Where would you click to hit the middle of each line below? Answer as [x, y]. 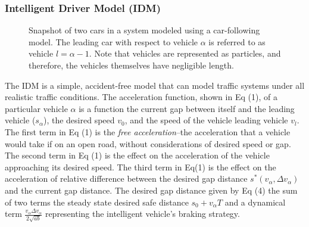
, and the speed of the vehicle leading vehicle [206, 120]
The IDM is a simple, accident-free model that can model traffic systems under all [155, 85]
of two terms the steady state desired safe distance [97, 202]
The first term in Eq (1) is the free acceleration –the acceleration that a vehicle [148, 131]
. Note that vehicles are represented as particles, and [185, 53]
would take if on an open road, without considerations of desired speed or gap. [148, 143]
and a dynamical [255, 202]
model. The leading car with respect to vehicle [113, 41]
